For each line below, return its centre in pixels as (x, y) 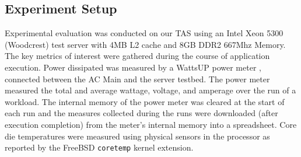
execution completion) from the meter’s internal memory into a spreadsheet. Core (151, 124)
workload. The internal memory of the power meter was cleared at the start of (145, 101)
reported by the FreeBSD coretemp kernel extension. (99, 147)
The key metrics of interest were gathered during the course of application (137, 56)
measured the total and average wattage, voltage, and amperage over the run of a (150, 90)
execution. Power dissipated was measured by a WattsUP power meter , (133, 67)
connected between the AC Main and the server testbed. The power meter (137, 78)
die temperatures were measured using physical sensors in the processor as (137, 136)
